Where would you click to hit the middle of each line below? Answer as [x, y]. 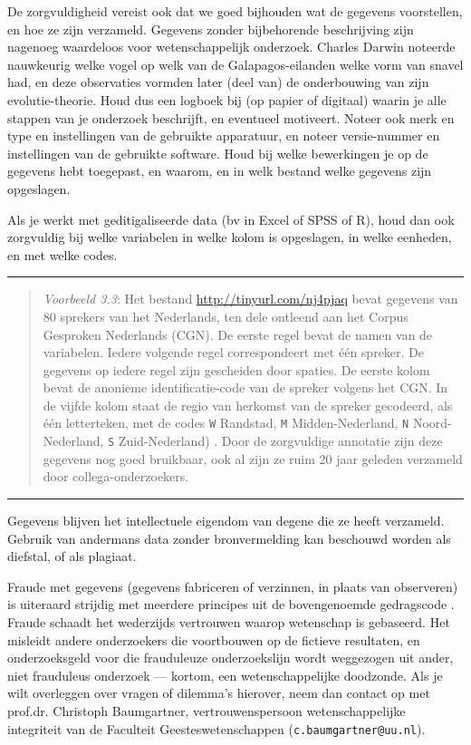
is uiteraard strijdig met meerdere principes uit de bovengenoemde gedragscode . [231, 604]
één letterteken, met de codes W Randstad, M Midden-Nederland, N [226, 423]
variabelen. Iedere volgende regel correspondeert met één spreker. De [234, 352]
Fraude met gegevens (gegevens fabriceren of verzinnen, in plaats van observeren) [233, 586]
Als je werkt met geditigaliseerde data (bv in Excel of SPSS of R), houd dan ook [231, 219]
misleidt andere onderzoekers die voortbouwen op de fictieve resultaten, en [214, 639]
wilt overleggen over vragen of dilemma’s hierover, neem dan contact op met [219, 693]
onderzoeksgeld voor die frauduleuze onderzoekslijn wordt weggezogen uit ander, [231, 658]
